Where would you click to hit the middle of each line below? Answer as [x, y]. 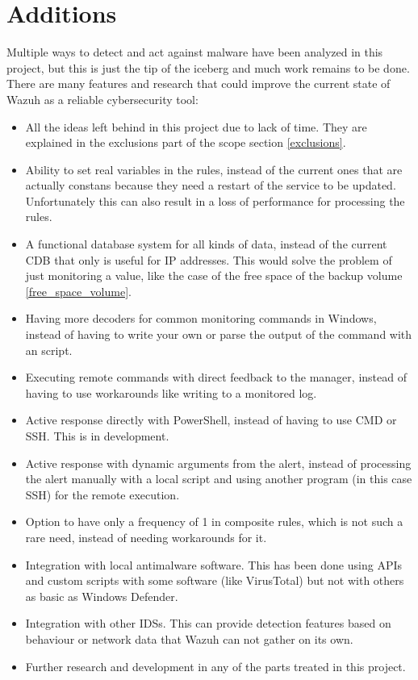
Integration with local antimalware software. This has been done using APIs [213, 564]
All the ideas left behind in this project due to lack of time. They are [196, 126]
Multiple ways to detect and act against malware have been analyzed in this [195, 52]
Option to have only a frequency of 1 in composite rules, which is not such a [214, 521]
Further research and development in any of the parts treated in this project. [215, 666]
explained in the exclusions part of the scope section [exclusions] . [186, 142]
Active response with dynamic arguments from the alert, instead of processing [218, 463]
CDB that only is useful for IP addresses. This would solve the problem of [209, 259]
